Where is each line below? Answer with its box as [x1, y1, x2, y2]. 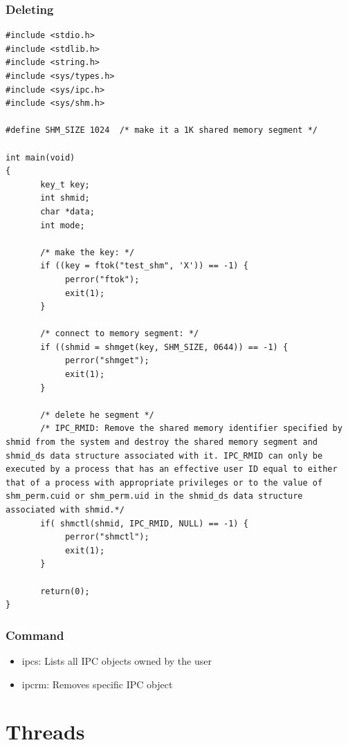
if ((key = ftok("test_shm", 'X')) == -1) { [40, 261, 248, 271]
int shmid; [40, 193, 90, 203]
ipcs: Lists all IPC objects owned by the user [21, 653, 212, 668]
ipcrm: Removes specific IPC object [21, 677, 173, 691]
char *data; [40, 206, 95, 217]
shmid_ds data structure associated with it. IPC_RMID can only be [6, 450, 323, 461]
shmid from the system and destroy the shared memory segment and [6, 437, 318, 448]
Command [6, 626, 64, 643]
